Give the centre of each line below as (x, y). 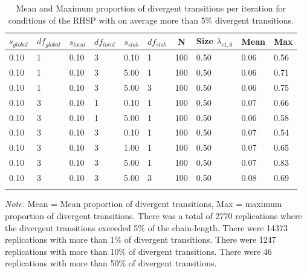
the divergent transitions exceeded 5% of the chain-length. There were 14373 (147, 227)
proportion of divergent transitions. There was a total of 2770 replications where (153, 215)
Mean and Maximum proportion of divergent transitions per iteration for (151, 8)
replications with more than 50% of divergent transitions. (111, 263)
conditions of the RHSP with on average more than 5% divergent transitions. (151, 20)
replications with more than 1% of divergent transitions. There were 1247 (141, 239)
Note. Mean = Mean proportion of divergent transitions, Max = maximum (144, 204)
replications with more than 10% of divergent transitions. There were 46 (138, 251)
